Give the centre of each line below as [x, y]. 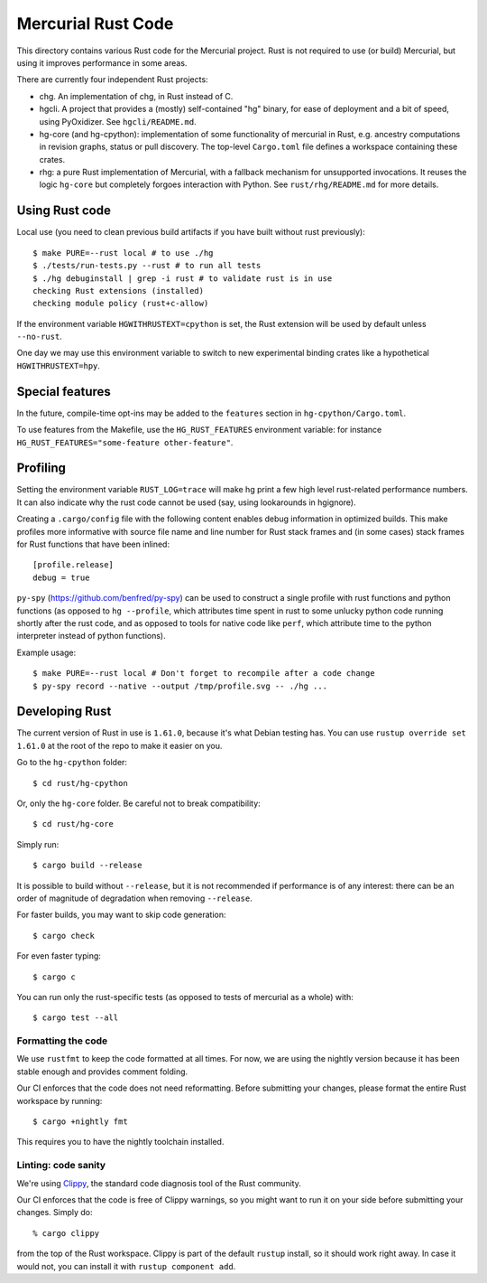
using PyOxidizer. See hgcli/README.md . [118, 121]
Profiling [41, 468]
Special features [64, 392]
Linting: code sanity [61, 1166]
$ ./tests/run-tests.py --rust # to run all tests [147, 266]
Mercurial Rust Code [95, 23]
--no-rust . [39, 337]
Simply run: [38, 844]
